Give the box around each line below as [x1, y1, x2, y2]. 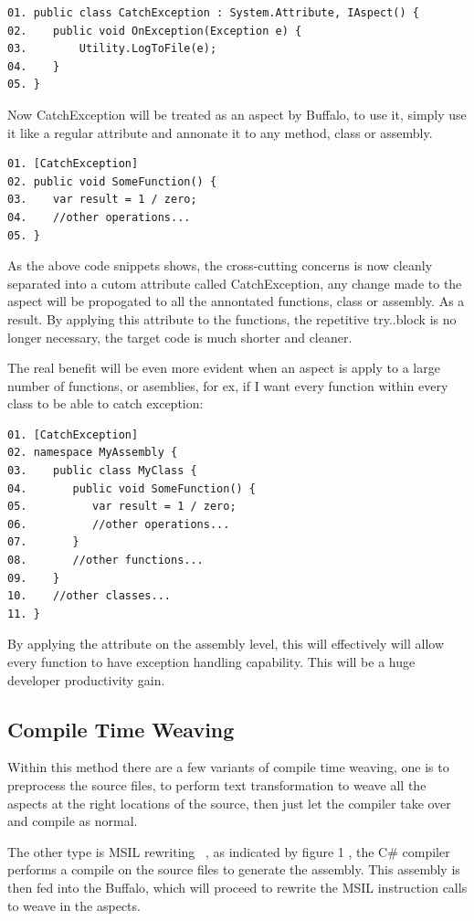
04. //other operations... [7, 210, 191, 224]
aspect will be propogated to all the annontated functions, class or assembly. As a [7, 291, 465, 311]
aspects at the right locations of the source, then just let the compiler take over [7, 793, 451, 812]
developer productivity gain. [7, 670, 165, 689]
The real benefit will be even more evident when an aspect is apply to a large [7, 358, 440, 377]
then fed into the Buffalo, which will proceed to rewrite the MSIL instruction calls [7, 877, 468, 896]
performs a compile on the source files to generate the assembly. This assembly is [7, 860, 460, 879]
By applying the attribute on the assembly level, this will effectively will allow [7, 634, 445, 653]
